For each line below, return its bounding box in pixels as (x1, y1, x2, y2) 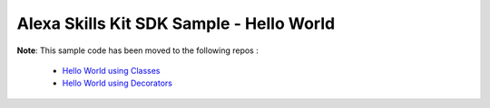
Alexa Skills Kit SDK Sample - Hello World (16, 13, 336, 33)
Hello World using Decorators (62, 77, 172, 89)
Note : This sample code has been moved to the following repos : (16, 45, 259, 56)
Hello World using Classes (62, 65, 161, 76)
